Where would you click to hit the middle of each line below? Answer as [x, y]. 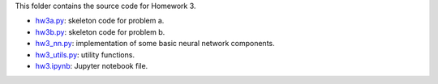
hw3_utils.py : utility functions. [85, 55]
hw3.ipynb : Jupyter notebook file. [92, 65]
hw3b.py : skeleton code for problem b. [100, 31]
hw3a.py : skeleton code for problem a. [100, 21]
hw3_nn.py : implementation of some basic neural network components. [155, 44]
